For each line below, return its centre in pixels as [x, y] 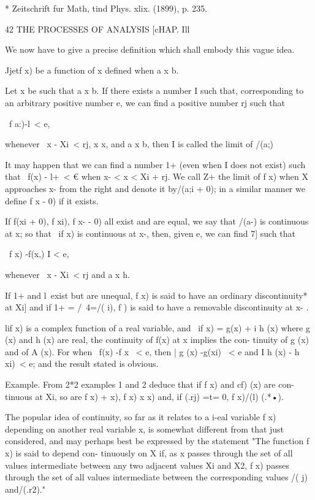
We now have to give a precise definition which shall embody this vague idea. [150, 49]
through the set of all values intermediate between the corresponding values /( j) [156, 477]
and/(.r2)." [25, 489]
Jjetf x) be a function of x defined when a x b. [92, 70]
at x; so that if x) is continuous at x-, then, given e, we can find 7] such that [150, 233]
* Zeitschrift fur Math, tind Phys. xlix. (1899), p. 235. [106, 8]
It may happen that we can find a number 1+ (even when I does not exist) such [155, 164]
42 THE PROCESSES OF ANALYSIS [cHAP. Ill [97, 29]
